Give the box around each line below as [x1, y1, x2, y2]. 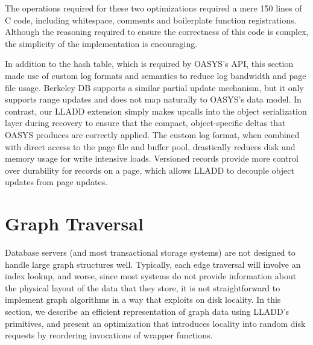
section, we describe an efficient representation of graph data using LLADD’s [5, 305, 289, 317]
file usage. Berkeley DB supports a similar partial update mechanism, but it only [5, 81, 304, 93]
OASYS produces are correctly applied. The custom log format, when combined [5, 128, 300, 141]
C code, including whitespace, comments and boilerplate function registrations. [5, 13, 297, 26]
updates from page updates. [5, 176, 108, 188]
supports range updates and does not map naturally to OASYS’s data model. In [5, 93, 302, 106]
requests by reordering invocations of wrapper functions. [5, 329, 213, 341]
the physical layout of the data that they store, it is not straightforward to [5, 281, 280, 294]
